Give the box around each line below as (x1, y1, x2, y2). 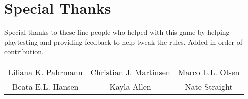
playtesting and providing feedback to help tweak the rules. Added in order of (4, 36, 242, 47)
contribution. (4, 46, 44, 57)
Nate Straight (185, 80, 233, 92)
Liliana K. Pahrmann (8, 66, 83, 78)
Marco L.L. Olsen (178, 66, 240, 78)
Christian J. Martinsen (90, 66, 170, 78)
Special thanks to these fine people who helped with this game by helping (4, 27, 230, 37)
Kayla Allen (109, 80, 151, 92)
